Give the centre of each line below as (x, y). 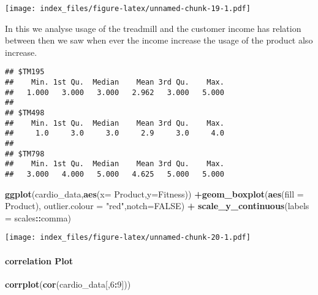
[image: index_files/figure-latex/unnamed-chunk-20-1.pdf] (128, 238)
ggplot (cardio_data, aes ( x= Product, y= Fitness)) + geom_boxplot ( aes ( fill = (154, 193)
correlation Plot (39, 260)
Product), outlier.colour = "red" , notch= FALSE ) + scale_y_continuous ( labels (157, 206)
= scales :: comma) (38, 217)
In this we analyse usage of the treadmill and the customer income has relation (153, 28)
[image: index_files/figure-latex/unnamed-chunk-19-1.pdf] (128, 9)
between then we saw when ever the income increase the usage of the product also (159, 40)
